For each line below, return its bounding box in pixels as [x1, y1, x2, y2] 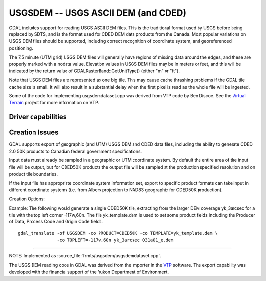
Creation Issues [9, 128, 59, 137]
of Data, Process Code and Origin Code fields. [9, 219, 103, 225]
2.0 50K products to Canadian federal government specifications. [9, 148, 142, 154]
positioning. [9, 45, 33, 51]
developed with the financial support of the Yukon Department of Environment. [9, 269, 169, 275]
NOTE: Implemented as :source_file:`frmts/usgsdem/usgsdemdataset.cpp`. [9, 253, 161, 259]
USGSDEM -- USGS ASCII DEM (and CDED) [9, 7, 187, 18]
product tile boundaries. [9, 171, 58, 177]
